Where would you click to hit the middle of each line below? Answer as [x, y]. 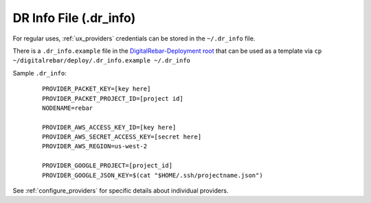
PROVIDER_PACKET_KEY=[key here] [97, 89]
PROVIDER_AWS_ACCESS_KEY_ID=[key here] [109, 127]
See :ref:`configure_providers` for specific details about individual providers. [121, 191]
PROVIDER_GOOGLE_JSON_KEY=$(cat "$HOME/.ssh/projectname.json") [153, 175]
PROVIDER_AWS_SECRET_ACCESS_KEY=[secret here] [122, 137]
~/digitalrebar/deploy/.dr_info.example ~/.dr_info [102, 61]
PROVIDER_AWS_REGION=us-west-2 [95, 146]
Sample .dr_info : [40, 73]
